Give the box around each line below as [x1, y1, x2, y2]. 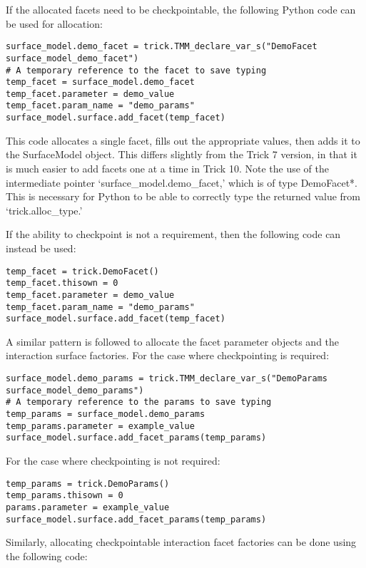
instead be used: [6, 240, 76, 255]
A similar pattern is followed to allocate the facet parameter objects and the [6, 334, 340, 348]
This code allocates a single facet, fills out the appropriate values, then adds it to [6, 133, 360, 148]
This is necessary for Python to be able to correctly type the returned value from [6, 189, 360, 204]
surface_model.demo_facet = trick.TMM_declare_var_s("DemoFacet [6, 41, 317, 52]
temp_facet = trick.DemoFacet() [6, 266, 159, 277]
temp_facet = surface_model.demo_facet [6, 77, 195, 88]
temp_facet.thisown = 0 [6, 278, 118, 289]
